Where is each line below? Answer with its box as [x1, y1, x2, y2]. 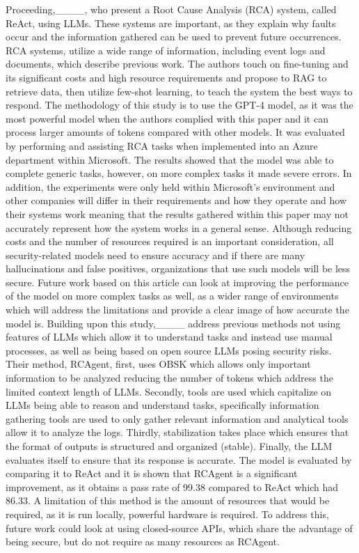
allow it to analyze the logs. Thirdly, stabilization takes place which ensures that [6, 425, 349, 439]
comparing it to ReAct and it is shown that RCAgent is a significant [6, 466, 298, 481]
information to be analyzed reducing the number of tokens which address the [6, 371, 333, 385]
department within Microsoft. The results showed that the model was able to [6, 152, 334, 166]
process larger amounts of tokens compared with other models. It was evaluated [6, 125, 345, 139]
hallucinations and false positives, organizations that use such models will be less [6, 261, 351, 276]
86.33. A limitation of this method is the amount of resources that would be [6, 493, 330, 508]
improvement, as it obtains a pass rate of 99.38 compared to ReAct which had [6, 479, 339, 494]
